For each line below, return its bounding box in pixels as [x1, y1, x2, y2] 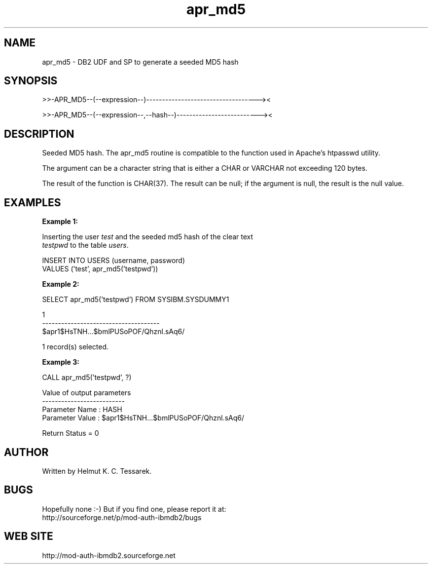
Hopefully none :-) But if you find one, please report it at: [42, 504, 226, 513]
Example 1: [42, 217, 78, 226]
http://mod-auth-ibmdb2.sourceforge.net [42, 551, 176, 560]
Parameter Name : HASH [42, 405, 122, 414]
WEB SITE [4, 530, 53, 543]
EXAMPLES [4, 196, 61, 209]
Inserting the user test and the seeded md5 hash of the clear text [42, 232, 253, 241]
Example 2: [42, 280, 79, 289]
